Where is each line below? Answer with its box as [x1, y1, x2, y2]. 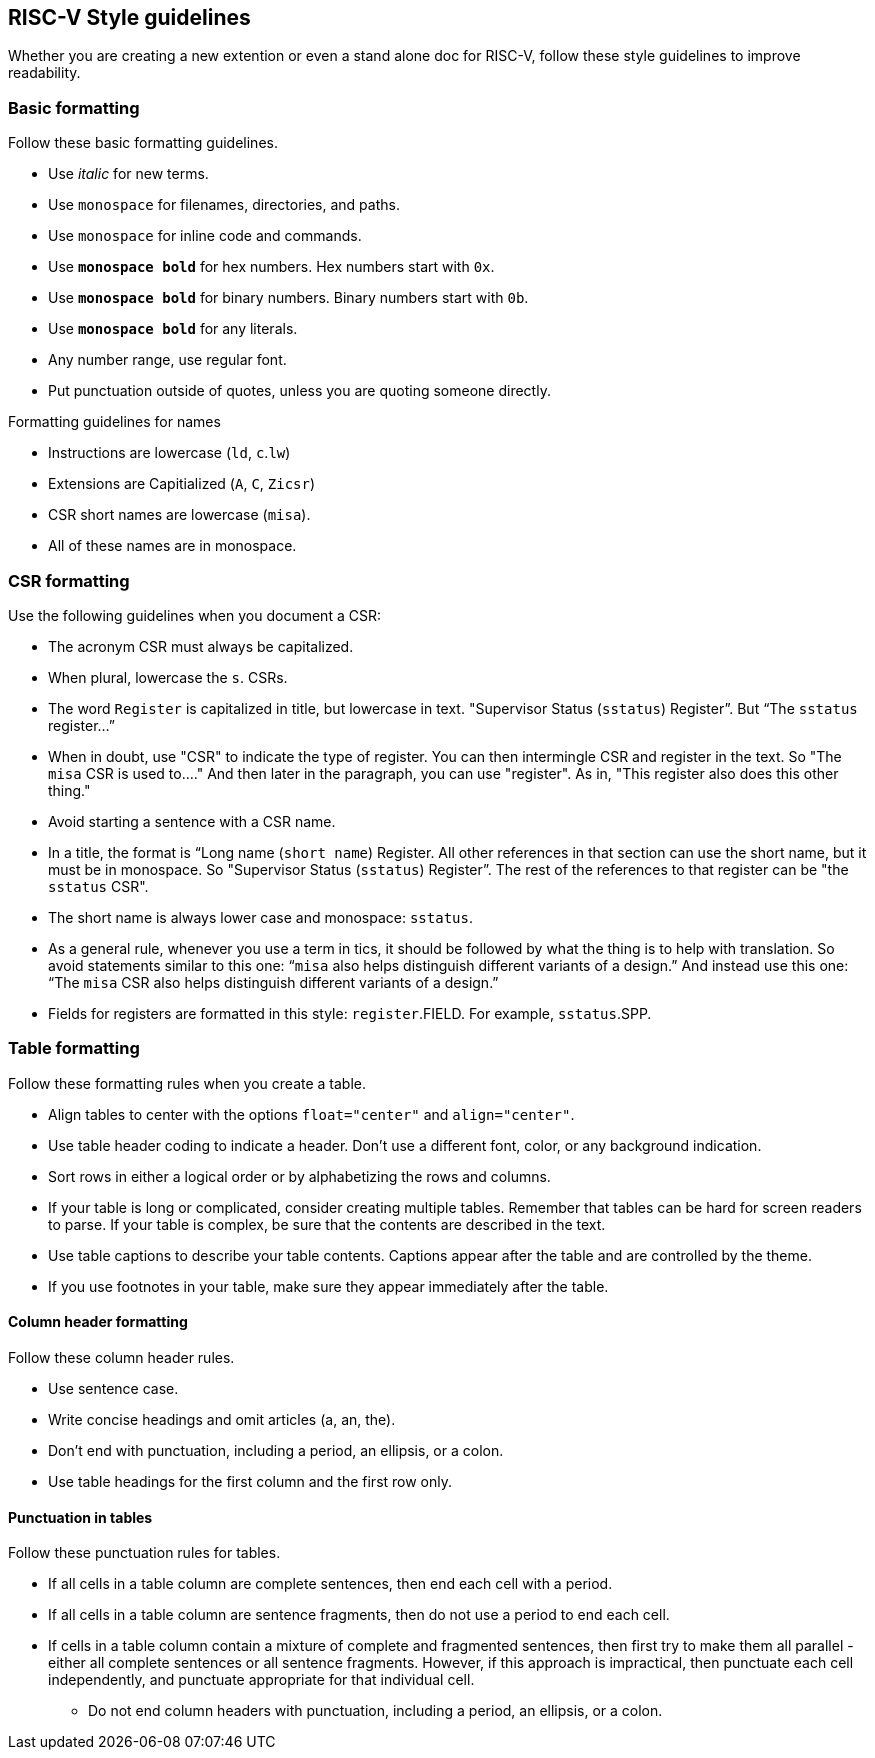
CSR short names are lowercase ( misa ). [48, 506, 311, 524]
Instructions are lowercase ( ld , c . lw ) [48, 444, 291, 462]
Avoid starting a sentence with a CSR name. [48, 812, 336, 830]
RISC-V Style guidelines [8, 5, 251, 30]
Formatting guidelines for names [8, 413, 221, 431]
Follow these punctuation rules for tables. [8, 1544, 281, 1562]
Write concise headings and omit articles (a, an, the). [48, 1410, 396, 1428]
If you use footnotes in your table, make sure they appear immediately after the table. [48, 1277, 609, 1295]
